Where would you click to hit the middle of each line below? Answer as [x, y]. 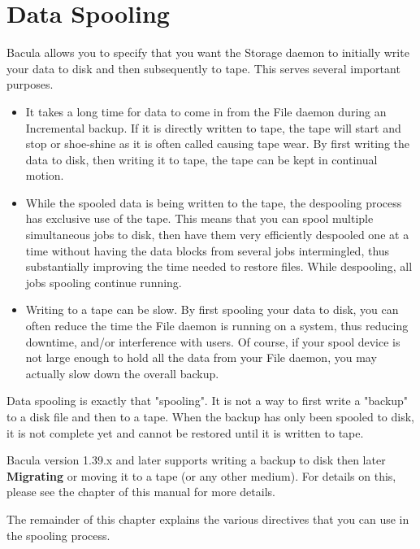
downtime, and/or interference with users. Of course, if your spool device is [213, 341]
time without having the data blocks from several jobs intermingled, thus [208, 250]
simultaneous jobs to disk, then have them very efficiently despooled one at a [217, 235]
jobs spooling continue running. [104, 282]
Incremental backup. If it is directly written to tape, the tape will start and [213, 127]
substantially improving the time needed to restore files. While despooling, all [219, 266]
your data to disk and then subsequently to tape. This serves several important [204, 68]
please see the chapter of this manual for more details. [141, 492]
